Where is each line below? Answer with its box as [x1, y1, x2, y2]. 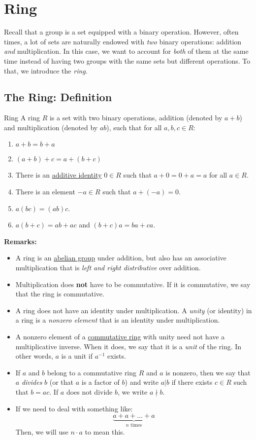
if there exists [171, 377, 213, 387]
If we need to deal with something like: [15, 403, 133, 413]
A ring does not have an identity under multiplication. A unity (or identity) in [15, 305, 252, 315]
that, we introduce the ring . [4, 65, 88, 75]
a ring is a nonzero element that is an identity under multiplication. [15, 315, 220, 325]
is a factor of [81, 377, 120, 387]
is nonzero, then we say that [165, 367, 251, 377]
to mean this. [85, 426, 125, 437]
